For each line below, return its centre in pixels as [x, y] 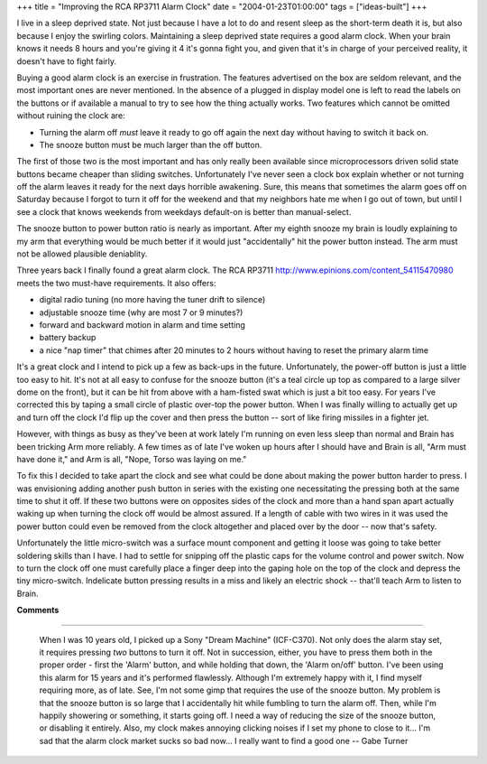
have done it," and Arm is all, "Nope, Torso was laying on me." [132, 459]
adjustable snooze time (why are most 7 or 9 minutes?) [141, 312]
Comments [38, 610]
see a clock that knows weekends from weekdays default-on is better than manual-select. [184, 211]
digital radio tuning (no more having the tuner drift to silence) [152, 300]
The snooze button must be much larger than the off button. [151, 144]
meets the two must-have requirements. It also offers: [116, 283]
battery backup [68, 338]
